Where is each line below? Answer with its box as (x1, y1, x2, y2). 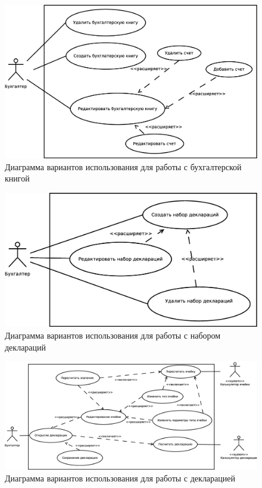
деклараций (5, 340, 46, 353)
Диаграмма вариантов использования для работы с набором (5, 329, 221, 341)
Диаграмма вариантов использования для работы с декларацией (5, 471, 235, 484)
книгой (5, 172, 30, 184)
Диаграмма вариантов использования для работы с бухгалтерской (5, 160, 242, 173)
